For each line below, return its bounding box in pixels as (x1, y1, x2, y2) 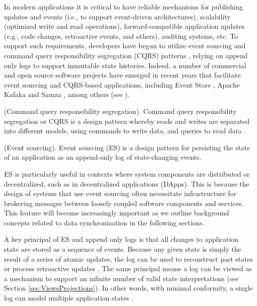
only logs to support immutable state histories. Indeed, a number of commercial (4, 60, 247, 70)
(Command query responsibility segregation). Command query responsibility (4, 105, 237, 116)
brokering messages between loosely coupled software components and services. (4, 198, 244, 208)
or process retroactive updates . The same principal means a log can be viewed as (4, 263, 252, 274)
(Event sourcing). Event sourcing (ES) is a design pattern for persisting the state (4, 142, 251, 152)
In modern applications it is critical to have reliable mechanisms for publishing (4, 1, 243, 11)
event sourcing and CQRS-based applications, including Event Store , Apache (4, 79, 240, 90)
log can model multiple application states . (4, 293, 133, 303)
